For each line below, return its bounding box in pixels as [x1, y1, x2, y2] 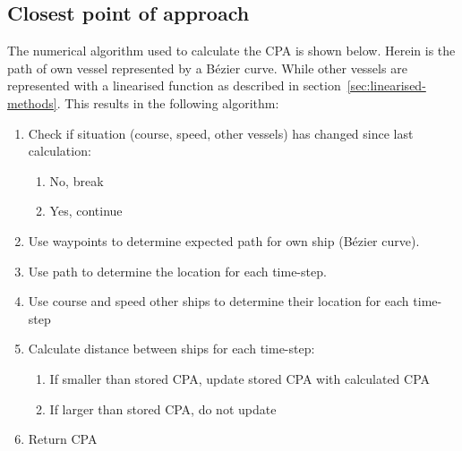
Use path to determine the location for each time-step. [28, 261, 327, 280]
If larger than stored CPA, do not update [49, 399, 277, 418]
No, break [49, 171, 104, 190]
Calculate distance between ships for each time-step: [28, 339, 315, 358]
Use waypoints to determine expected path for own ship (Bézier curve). [28, 231, 420, 250]
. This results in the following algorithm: [56, 93, 279, 112]
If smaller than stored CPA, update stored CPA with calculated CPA [49, 369, 431, 387]
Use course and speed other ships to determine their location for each [28, 292, 409, 311]
